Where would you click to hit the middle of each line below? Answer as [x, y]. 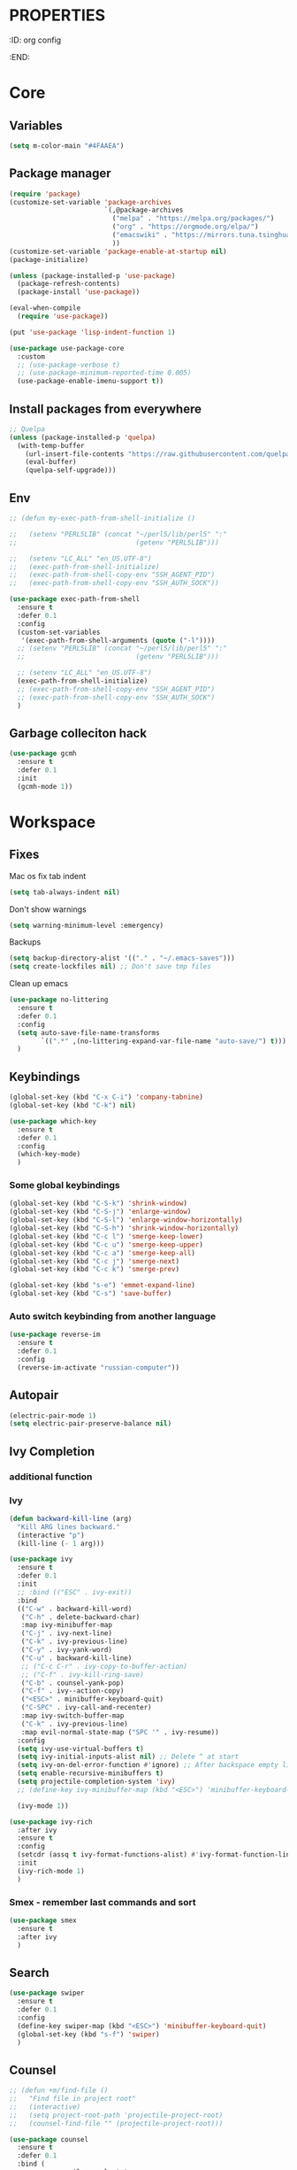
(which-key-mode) [49, 1155]
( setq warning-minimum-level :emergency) [87, 925]
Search [30, 1972]
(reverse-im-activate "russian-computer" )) [98, 1367]
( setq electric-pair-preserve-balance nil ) [91, 1424]
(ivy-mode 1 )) [43, 1806]
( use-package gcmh [43, 753]
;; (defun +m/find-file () [59, 2090]
